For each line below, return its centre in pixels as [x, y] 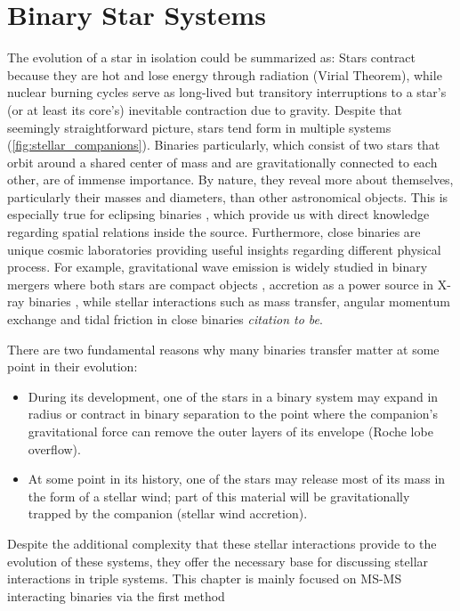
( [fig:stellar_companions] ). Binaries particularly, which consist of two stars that [224, 145]
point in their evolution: [73, 367]
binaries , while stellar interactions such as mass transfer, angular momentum [239, 301]
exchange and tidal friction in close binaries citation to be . [165, 319]
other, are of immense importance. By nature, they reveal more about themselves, [230, 179]
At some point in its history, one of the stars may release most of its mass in [237, 479]
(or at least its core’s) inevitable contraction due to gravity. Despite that [205, 109]
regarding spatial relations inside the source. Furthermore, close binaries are [214, 232]
